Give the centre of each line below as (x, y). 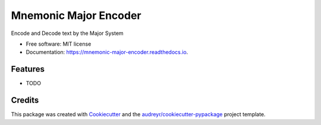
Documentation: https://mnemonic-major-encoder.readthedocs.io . (107, 52)
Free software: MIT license (59, 44)
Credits (25, 100)
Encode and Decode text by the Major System (67, 33)
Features (28, 69)
